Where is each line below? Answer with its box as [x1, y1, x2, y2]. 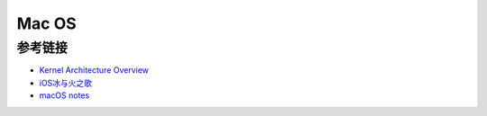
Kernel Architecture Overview [39, 65, 149, 76]
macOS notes [39, 90, 90, 101]
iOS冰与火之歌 [39, 77, 93, 88]
